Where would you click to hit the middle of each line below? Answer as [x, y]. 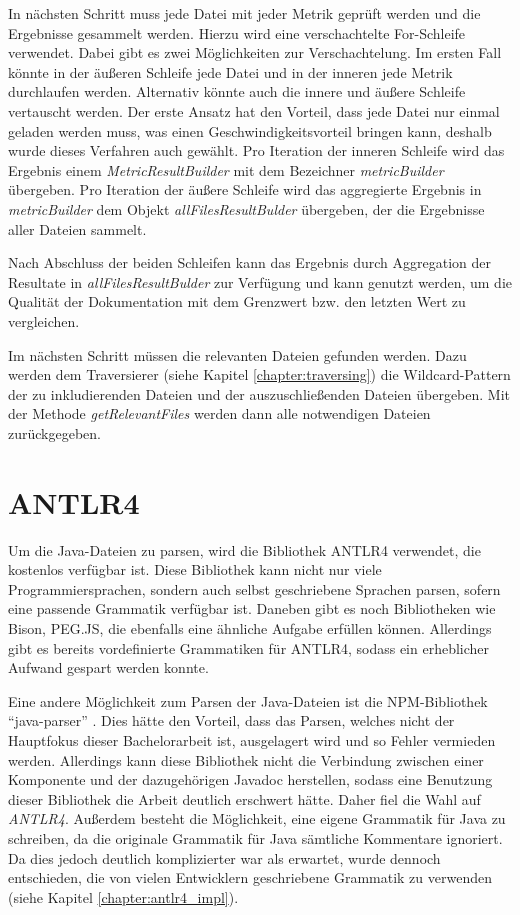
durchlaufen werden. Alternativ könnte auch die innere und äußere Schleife [237, 91]
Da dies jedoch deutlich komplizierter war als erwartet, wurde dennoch [224, 857]
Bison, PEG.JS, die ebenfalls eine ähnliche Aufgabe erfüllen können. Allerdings [250, 627]
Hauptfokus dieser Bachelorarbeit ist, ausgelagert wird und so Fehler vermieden [252, 739]
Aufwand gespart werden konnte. [108, 667]
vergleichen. [44, 320]
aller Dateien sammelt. [77, 228]
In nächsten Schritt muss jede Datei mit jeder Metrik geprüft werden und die [244, 13]
